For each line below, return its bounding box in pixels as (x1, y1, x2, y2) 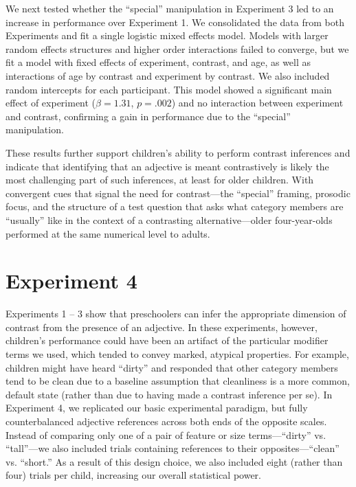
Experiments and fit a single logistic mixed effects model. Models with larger (5, 28, 329, 43)
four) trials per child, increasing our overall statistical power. (5, 468, 261, 482)
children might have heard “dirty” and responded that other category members (5, 360, 338, 374)
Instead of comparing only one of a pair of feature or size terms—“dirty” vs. (5, 427, 326, 442)
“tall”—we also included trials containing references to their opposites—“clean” (5, 441, 340, 455)
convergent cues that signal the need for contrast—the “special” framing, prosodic (5, 185, 351, 200)
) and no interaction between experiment (171, 95, 344, 110)
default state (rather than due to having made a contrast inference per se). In (5, 387, 333, 401)
